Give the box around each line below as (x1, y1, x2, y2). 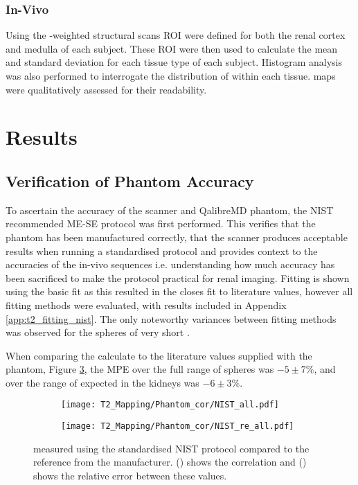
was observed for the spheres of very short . (6, 325, 190, 339)
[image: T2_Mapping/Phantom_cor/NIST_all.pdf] (61, 400, 279, 410)
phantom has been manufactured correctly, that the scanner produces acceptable (6, 229, 348, 244)
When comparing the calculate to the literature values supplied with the (6, 348, 312, 362)
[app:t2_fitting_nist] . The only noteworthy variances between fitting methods (6, 311, 337, 326)
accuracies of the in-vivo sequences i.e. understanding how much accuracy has (6, 257, 335, 272)
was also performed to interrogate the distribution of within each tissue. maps (6, 69, 336, 82)
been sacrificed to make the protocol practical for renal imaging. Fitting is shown (6, 270, 350, 285)
